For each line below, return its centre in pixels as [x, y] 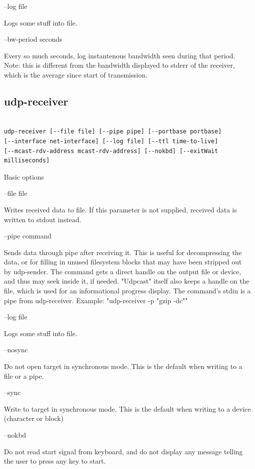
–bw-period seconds [33, 39]
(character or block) [34, 418]
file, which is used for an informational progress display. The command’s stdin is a [127, 291]
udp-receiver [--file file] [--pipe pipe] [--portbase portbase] [113, 132]
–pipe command [28, 236]
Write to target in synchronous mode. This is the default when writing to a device [127, 408]
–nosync [16, 350]
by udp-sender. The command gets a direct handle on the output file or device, [123, 271]
